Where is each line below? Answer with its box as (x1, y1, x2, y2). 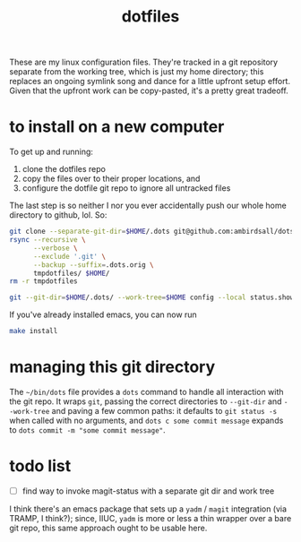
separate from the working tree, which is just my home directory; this (9, 66, 264, 77)
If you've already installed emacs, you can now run (9, 309, 197, 320)
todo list (9, 456, 72, 477)
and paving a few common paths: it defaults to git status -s (51, 405, 278, 416)
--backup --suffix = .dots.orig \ (32, 260, 154, 270)
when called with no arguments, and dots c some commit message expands (9, 415, 284, 426)
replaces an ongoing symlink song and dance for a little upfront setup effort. (9, 76, 291, 87)
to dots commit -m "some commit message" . (9, 424, 166, 435)
